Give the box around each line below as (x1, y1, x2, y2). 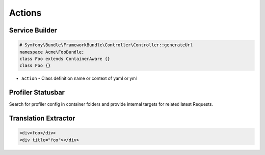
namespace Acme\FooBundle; (19, 49, 84, 55)
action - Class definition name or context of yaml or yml (21, 75, 137, 81)
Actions (9, 7, 42, 18)
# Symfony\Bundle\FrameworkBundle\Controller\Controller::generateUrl (19, 42, 193, 48)
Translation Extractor (9, 114, 76, 123)
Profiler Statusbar (9, 89, 65, 97)
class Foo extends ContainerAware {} (19, 56, 110, 62)
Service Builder (9, 26, 57, 34)
